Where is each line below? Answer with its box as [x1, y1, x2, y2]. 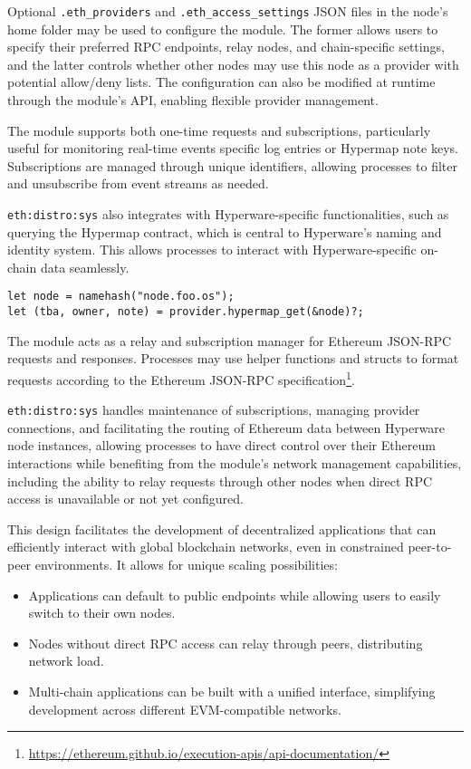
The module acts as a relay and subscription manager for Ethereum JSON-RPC [7, 331, 452, 350]
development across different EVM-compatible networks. [28, 699, 341, 718]
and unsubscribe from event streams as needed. [7, 174, 269, 193]
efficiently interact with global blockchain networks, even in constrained [7, 537, 404, 556]
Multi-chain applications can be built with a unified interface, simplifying [28, 681, 436, 700]
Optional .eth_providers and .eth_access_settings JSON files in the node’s [7, 2, 448, 20]
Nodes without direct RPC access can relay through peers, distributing [28, 633, 423, 652]
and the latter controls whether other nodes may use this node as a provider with [7, 54, 459, 73]
